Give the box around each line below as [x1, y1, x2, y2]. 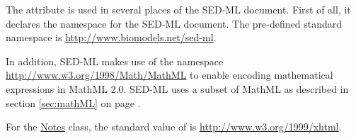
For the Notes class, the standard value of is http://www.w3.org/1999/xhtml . [6, 119, 342, 134]
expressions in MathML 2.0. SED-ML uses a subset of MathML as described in [6, 81, 349, 96]
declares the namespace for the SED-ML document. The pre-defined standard [6, 16, 343, 30]
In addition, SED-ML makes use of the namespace [6, 53, 224, 68]
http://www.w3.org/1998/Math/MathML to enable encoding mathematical [6, 67, 333, 82]
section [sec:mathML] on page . [6, 95, 141, 110]
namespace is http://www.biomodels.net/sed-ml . [6, 30, 217, 45]
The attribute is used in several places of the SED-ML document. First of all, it [6, 2, 351, 16]
